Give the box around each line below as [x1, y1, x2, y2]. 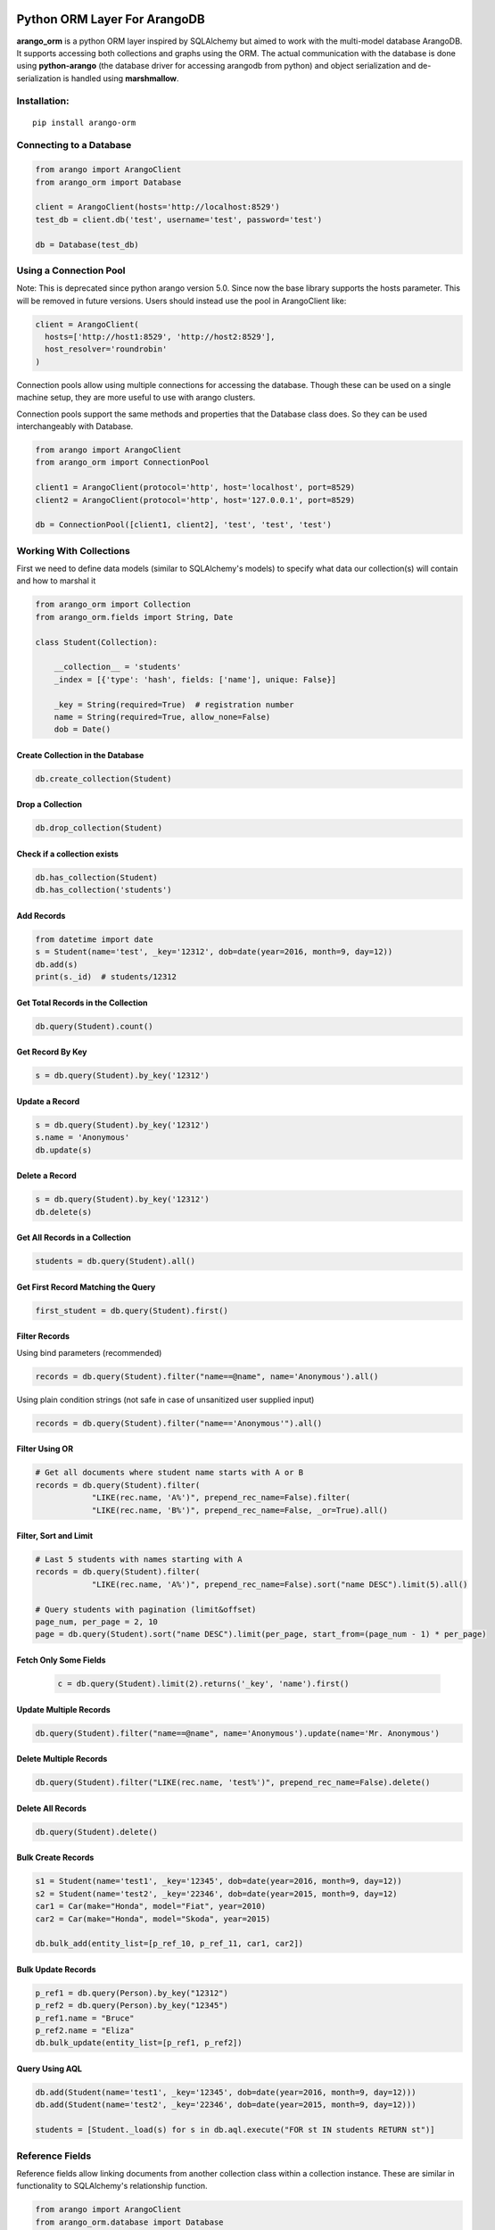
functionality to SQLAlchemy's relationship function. [16, 2181, 209, 2192]
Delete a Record [16, 1170, 78, 1181]
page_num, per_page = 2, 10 [35, 1617, 158, 1627]
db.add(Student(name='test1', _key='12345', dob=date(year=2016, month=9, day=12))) [35, 2087, 417, 2097]
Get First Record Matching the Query [16, 1281, 156, 1293]
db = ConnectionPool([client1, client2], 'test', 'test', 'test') [35, 520, 332, 530]
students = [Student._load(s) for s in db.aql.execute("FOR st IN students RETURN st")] [35, 2125, 436, 2135]
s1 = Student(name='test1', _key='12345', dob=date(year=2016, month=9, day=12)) [35, 1876, 403, 1887]
